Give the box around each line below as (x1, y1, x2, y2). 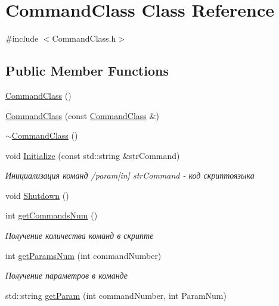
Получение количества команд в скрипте (5, 229, 154, 242)
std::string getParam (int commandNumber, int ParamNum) (5, 289, 227, 301)
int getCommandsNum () (5, 209, 98, 221)
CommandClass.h (52, 32, 116, 45)
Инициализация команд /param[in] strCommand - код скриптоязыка (5, 169, 255, 182)
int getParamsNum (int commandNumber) (5, 249, 162, 261)
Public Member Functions (5, 61, 169, 80)
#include (5, 32, 39, 45)
